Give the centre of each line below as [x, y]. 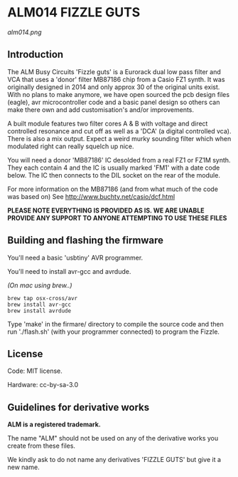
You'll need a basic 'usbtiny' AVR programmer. [75, 257]
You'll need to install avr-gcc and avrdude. [69, 271]
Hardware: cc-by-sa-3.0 [43, 385]
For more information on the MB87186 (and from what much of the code [113, 189]
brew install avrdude [39, 311]
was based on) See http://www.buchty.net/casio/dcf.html [91, 196]
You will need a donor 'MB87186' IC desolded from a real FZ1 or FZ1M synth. [119, 160]
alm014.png [25, 32]
